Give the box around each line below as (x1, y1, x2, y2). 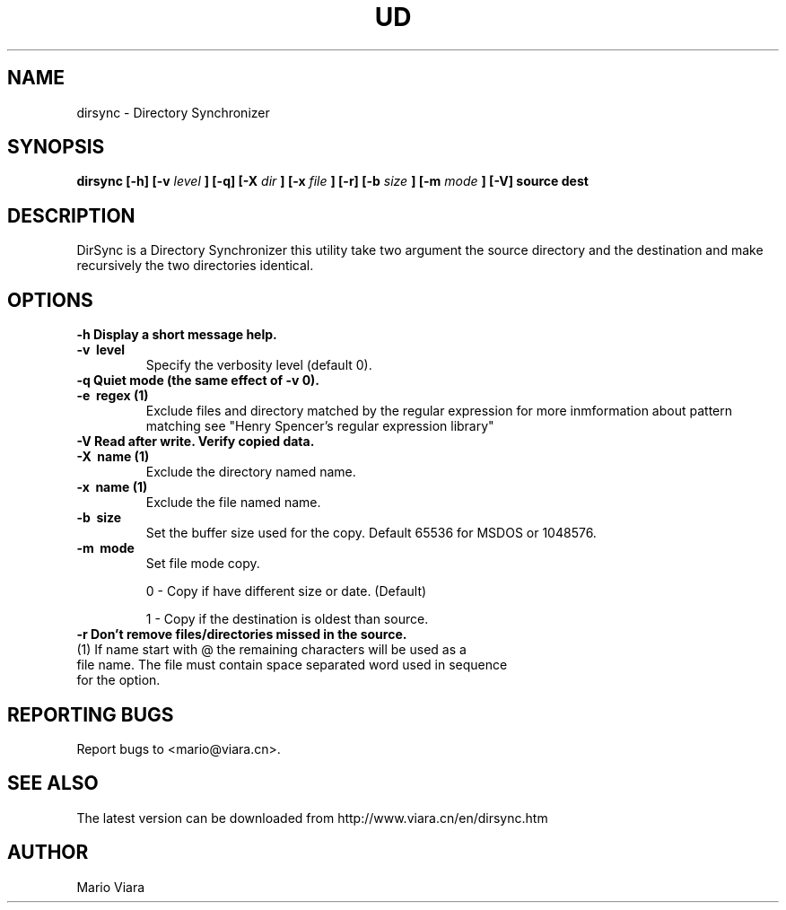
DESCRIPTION (7, 204, 135, 227)
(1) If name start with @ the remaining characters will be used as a (76, 642, 467, 658)
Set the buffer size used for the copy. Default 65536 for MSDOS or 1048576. (145, 525, 597, 541)
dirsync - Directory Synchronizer (76, 104, 270, 120)
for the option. (76, 672, 161, 688)
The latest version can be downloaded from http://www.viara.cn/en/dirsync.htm (76, 809, 548, 826)
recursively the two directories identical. (76, 258, 314, 274)
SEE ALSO (7, 772, 99, 795)
